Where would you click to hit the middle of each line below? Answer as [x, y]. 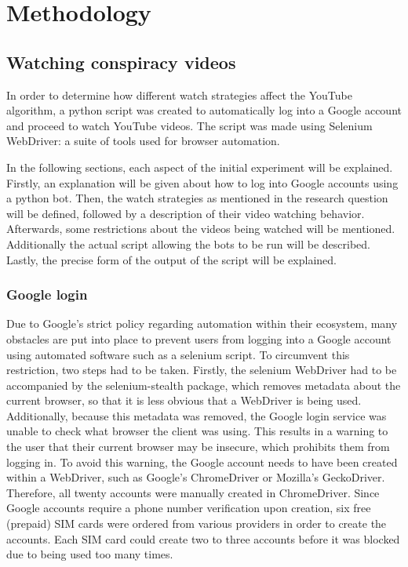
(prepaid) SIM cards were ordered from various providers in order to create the [197, 523]
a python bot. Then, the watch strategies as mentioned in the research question [197, 198]
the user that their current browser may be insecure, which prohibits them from [198, 447]
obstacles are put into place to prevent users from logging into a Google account [199, 338]
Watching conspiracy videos [121, 62]
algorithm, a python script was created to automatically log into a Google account [204, 110]
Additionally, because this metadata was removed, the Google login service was [197, 415]
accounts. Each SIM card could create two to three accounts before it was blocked [203, 538]
